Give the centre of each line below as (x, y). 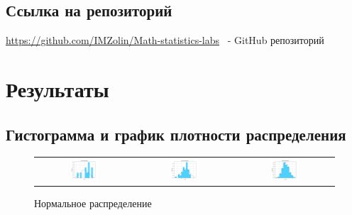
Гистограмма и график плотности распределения (176, 134)
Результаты (57, 88)
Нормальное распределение (93, 203)
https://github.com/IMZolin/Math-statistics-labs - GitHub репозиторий (165, 40)
